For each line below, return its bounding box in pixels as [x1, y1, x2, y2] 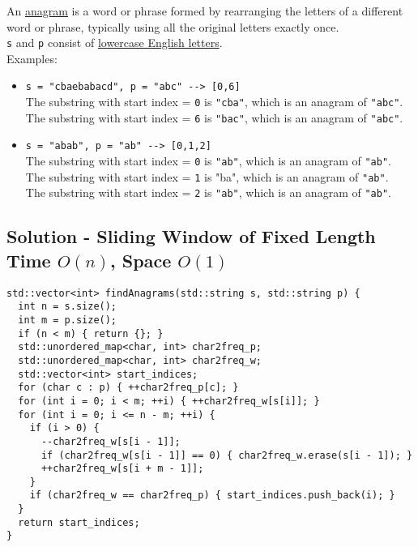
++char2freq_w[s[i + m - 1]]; [41, 463, 204, 475]
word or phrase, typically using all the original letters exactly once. [6, 18, 339, 35]
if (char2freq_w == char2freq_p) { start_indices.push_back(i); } [29, 489, 395, 502]
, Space [110, 247, 172, 272]
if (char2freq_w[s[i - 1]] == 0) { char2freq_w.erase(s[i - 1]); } [41, 449, 413, 461]
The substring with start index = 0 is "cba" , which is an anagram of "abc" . [25, 93, 403, 110]
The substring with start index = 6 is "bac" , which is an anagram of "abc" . [25, 109, 403, 126]
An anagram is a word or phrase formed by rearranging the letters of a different [6, 2, 403, 19]
